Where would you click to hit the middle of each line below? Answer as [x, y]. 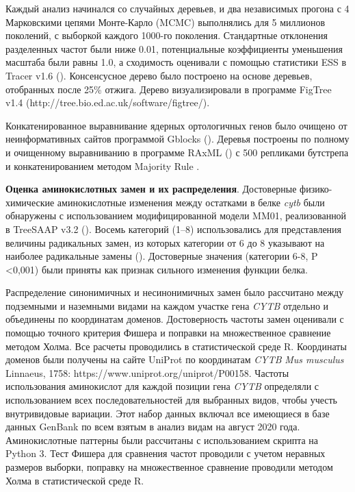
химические [30, 202]
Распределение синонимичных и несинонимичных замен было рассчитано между [175, 292]
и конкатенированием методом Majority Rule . [103, 165]
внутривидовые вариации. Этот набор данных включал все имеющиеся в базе [168, 413]
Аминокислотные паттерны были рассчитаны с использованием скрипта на [162, 440]
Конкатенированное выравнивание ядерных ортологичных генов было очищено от [176, 125]
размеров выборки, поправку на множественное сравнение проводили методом [169, 467]
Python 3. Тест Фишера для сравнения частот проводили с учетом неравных [166, 453]
